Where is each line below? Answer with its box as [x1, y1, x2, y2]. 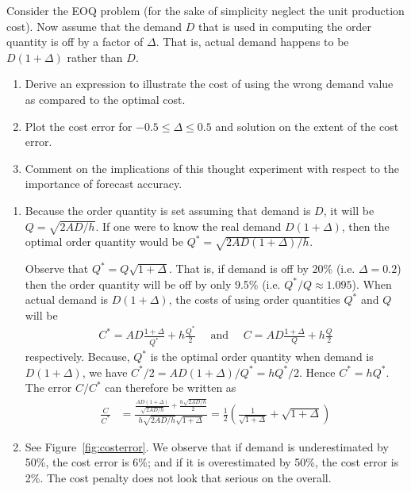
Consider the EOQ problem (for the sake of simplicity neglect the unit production [6, 2, 405, 18]
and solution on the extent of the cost [215, 117, 399, 134]
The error [25, 379, 72, 396]
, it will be [323, 201, 375, 218]
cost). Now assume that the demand [6, 17, 182, 34]
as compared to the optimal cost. [25, 90, 186, 107]
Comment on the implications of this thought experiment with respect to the [25, 159, 400, 176]
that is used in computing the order [198, 17, 372, 34]
